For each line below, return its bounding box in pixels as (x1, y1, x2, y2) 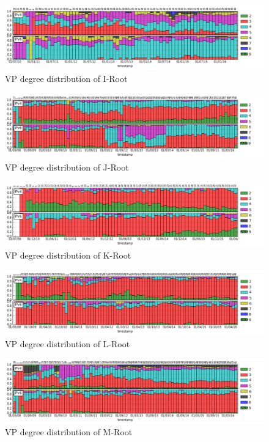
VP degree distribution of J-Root (5, 160, 129, 173)
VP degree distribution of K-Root (5, 249, 131, 262)
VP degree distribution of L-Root (5, 337, 130, 350)
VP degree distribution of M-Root (5, 425, 133, 438)
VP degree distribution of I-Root (5, 72, 128, 84)
